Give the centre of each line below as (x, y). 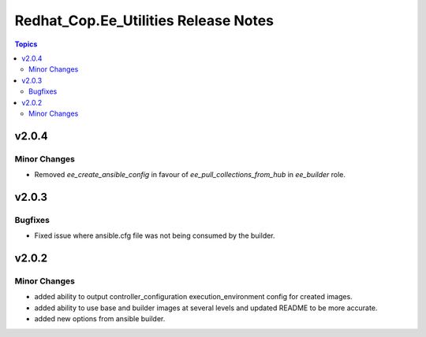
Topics (26, 44)
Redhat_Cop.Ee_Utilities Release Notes (144, 20)
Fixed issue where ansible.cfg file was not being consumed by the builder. (155, 235)
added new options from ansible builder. (100, 319)
